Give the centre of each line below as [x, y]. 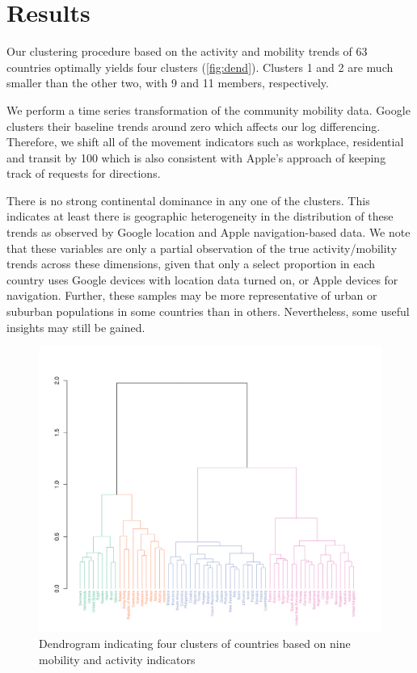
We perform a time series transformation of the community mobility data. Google [208, 109]
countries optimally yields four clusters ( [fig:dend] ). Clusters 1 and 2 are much [200, 67]
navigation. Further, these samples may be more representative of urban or [192, 295]
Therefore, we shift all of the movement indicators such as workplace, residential [205, 142]
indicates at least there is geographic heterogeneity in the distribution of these [200, 216]
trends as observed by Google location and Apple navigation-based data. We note [208, 232]
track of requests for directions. [84, 173]
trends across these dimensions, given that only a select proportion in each [191, 264]
